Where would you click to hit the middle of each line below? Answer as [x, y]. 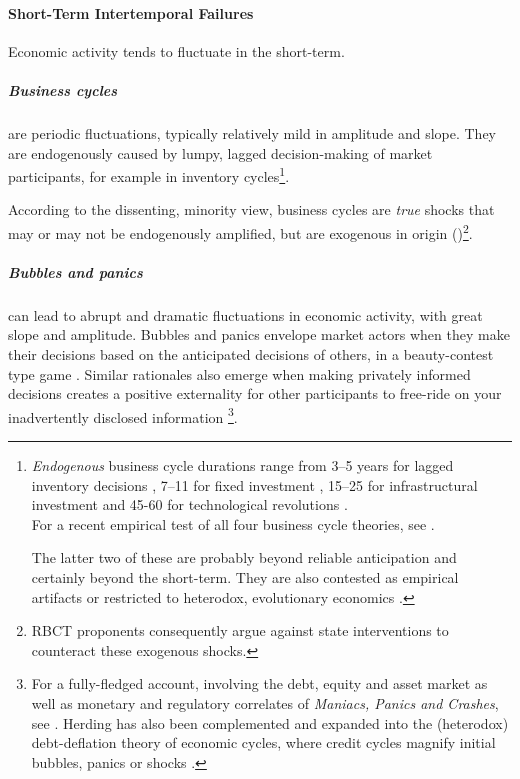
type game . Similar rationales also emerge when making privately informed [239, 373]
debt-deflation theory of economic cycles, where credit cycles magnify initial [263, 742]
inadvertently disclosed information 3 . [123, 415]
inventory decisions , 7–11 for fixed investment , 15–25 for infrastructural [254, 484]
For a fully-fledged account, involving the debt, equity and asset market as [259, 683]
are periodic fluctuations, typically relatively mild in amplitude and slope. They [252, 132]
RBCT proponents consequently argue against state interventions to [240, 630]
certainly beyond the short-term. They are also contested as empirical [245, 576]
